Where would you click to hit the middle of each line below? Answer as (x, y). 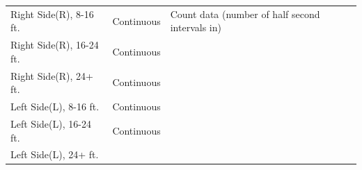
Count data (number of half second (245, 14)
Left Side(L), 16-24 (51, 123)
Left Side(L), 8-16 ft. (55, 107)
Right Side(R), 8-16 (52, 14)
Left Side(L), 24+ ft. (55, 154)
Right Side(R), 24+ (52, 75)
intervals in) (196, 27)
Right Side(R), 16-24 (55, 45)
